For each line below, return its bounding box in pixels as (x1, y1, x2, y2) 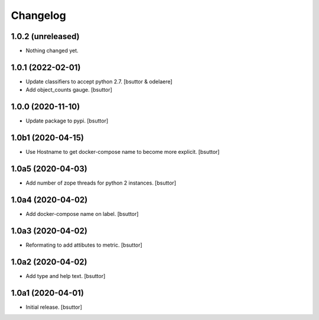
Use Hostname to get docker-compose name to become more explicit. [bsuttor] (25, 148, 220, 156)
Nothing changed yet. (25, 47, 79, 54)
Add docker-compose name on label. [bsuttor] (25, 210, 139, 217)
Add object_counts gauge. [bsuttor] (25, 86, 112, 93)
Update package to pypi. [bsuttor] (25, 117, 109, 124)
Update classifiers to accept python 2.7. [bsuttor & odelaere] (25, 77, 172, 85)
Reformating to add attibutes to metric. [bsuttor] (25, 241, 143, 248)
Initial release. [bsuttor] (25, 303, 82, 311)
